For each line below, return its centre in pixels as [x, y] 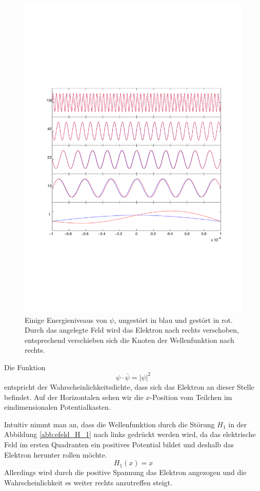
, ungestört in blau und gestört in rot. [173, 320]
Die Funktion [25, 367]
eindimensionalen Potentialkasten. [57, 407]
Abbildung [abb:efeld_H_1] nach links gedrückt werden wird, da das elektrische [130, 434]
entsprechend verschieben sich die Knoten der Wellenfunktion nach [129, 340]
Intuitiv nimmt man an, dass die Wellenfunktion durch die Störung [109, 424]
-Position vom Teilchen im [191, 397]
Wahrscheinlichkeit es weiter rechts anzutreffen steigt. [88, 482]
